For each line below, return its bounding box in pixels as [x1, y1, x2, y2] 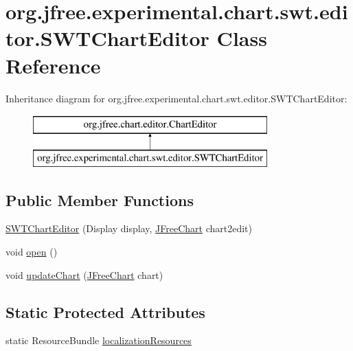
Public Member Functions [5, 189, 194, 210]
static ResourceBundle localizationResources [5, 333, 192, 348]
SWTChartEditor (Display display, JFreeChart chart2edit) [5, 221, 252, 236]
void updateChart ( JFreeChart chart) [5, 267, 163, 282]
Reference [5, 51, 101, 79]
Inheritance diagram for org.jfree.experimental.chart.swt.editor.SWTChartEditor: [5, 91, 348, 105]
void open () [5, 245, 58, 259]
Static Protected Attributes [5, 301, 205, 322]
